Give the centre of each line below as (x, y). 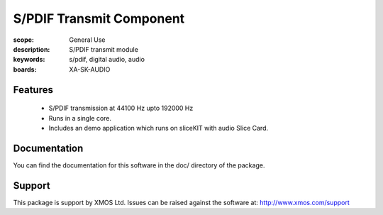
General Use (87, 40)
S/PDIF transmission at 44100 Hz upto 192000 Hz (121, 108)
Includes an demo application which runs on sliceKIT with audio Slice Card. (159, 128)
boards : (25, 69)
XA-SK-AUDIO (90, 69)
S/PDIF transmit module (104, 49)
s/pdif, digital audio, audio (107, 60)
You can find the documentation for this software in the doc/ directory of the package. (139, 165)
